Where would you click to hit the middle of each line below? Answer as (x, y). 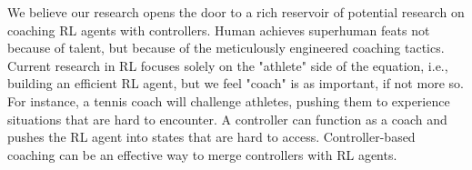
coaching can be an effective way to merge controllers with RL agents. (202, 154)
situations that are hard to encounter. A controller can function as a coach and (227, 119)
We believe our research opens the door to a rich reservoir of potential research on (236, 12)
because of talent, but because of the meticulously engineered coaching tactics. (226, 48)
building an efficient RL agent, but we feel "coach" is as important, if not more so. (236, 83)
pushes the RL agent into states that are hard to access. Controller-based (211, 137)
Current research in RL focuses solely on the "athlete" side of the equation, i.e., (228, 65)
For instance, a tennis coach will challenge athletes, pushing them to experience (229, 100)
